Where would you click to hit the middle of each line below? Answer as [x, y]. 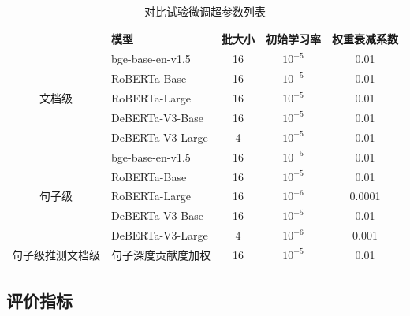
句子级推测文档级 [56, 254]
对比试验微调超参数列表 [205, 11]
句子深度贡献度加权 [161, 254]
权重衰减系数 [365, 38]
